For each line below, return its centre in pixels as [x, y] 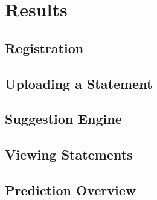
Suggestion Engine [63, 119]
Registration [44, 47]
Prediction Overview [71, 189]
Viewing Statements [69, 154]
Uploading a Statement [79, 83]
